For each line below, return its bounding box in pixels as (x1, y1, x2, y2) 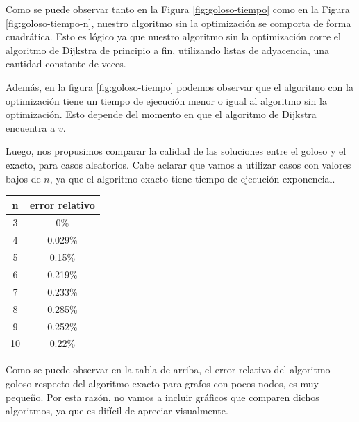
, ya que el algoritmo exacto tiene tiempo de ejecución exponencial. (49, 171, 335, 185)
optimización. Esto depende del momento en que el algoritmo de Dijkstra (6, 107, 317, 121)
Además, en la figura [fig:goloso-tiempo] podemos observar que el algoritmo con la (6, 79, 353, 94)
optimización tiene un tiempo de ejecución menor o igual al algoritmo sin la (6, 93, 327, 108)
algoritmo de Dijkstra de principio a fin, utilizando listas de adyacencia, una (6, 42, 330, 57)
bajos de (6, 171, 41, 185)
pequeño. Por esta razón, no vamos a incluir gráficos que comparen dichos (6, 389, 319, 404)
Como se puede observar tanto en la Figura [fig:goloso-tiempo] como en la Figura (6, 2, 350, 16)
